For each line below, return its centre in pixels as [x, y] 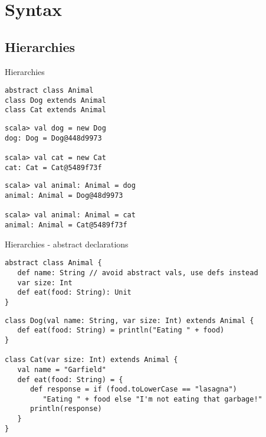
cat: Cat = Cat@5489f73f [53, 167]
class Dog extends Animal [55, 100]
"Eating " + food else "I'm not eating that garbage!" [152, 399]
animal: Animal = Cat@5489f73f [66, 225]
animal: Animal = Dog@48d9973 [64, 196]
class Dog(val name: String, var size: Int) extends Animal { [129, 320]
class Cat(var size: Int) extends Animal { [91, 360]
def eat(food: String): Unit [74, 293]
